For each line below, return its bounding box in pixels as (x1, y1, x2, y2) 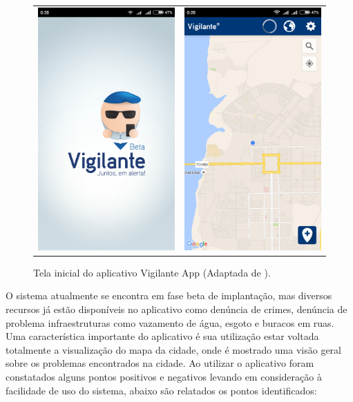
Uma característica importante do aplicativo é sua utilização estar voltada (6, 329, 319, 343)
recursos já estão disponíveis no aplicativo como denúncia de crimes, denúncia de (6, 302, 347, 316)
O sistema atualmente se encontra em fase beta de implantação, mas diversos (6, 288, 332, 303)
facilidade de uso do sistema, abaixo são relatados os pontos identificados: (6, 383, 317, 397)
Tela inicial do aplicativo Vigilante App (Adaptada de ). (33, 265, 271, 279)
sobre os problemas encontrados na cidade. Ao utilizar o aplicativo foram (6, 356, 314, 370)
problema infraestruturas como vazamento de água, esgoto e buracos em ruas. (6, 315, 334, 330)
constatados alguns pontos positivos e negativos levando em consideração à (6, 370, 322, 383)
